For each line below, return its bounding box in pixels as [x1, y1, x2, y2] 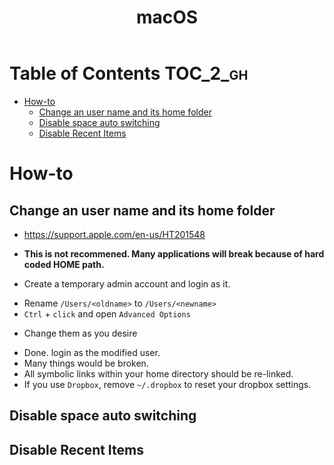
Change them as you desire [23, 327, 138, 339]
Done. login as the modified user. [23, 346, 161, 358]
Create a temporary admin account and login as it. [23, 277, 231, 290]
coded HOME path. [23, 258, 105, 270]
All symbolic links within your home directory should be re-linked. [23, 367, 294, 380]
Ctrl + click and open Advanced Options [23, 307, 191, 320]
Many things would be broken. [23, 357, 149, 369]
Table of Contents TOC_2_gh [9, 62, 249, 85]
